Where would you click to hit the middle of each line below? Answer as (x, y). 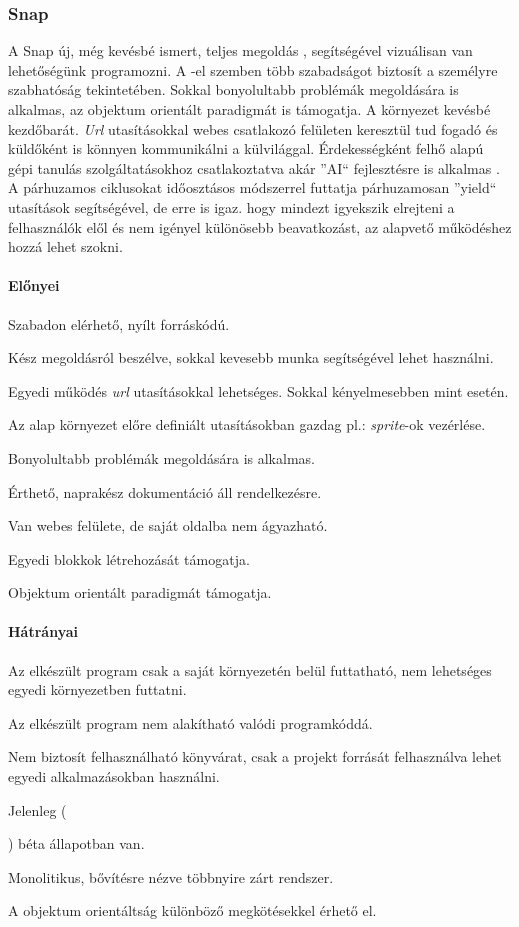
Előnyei (34, 285)
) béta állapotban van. (76, 843)
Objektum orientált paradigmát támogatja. (140, 592)
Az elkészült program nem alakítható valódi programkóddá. (190, 722)
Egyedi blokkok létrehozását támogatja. (129, 558)
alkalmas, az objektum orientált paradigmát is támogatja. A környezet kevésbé (249, 109)
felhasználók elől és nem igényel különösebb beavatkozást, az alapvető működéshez (260, 226)
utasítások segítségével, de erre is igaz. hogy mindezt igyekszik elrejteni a (231, 206)
